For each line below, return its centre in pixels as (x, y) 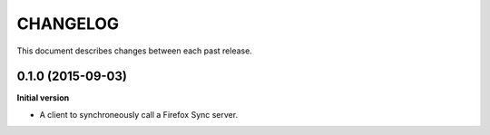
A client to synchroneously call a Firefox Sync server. (139, 114)
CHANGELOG (68, 24)
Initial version (43, 98)
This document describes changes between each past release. (135, 51)
